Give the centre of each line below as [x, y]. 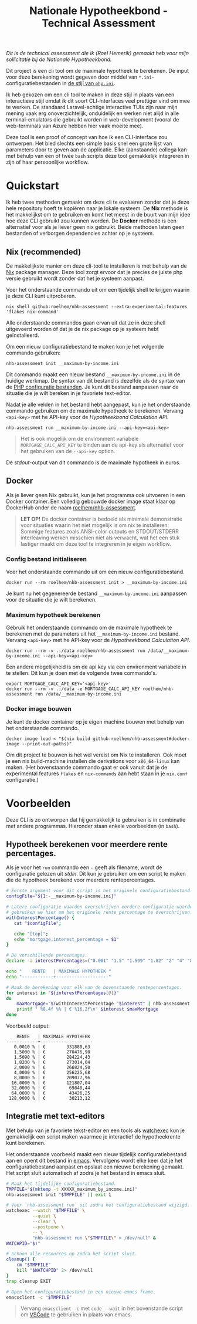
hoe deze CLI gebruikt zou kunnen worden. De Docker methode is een [91, 221]
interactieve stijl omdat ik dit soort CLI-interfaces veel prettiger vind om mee [98, 101]
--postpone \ [48, 1227]
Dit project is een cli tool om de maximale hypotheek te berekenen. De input [98, 71]
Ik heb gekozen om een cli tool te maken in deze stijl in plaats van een [90, 94]
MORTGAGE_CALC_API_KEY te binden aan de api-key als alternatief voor [102, 445]
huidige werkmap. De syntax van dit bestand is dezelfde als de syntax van [96, 380]
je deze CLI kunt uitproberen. [41, 296]
